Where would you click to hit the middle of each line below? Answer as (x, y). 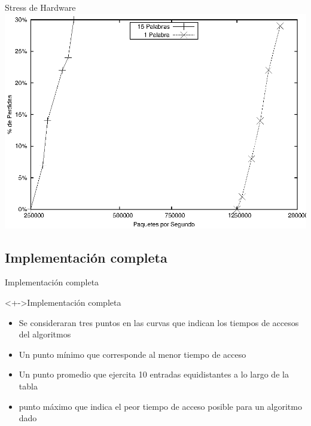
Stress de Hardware (40, 7)
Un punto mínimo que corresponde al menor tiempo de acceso (132, 354)
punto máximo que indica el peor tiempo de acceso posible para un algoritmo (160, 406)
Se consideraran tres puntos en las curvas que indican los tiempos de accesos (159, 322)
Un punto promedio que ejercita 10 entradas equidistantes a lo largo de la (154, 374)
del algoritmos (45, 334)
